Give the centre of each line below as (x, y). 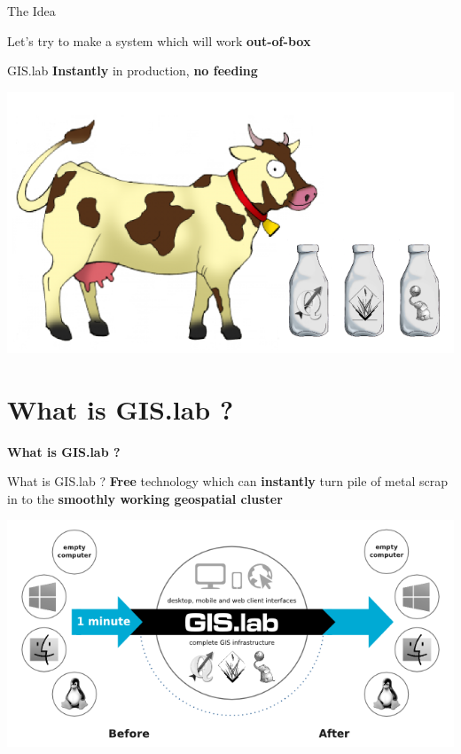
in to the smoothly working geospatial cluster (145, 498)
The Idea (31, 11)
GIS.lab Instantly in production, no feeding (133, 71)
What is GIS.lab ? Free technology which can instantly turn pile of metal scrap (227, 481)
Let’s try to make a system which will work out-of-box (159, 40)
